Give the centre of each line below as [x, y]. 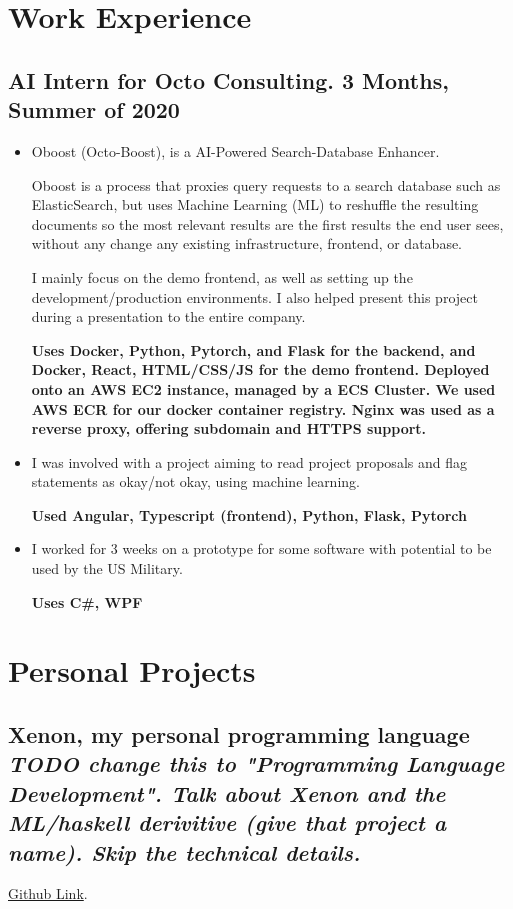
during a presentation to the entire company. [168, 316]
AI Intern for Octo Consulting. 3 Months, [228, 79]
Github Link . [48, 893]
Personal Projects [132, 670]
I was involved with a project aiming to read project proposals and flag [249, 461]
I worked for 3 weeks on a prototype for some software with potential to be [261, 548]
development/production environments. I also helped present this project [254, 296]
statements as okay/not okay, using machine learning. [195, 481]
